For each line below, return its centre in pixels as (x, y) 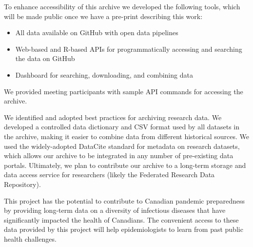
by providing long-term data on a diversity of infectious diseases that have (115, 210)
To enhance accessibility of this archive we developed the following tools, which (122, 6)
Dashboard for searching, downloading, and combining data (104, 74)
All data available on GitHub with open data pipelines (97, 32)
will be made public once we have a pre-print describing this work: (103, 16)
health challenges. (30, 238)
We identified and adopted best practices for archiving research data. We (113, 117)
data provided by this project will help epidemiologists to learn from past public (124, 229)
